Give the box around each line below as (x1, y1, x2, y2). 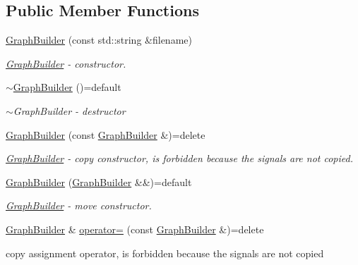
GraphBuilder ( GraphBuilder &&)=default (6, 174, 192, 189)
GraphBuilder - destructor (13, 103, 126, 118)
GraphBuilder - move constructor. (6, 198, 152, 213)
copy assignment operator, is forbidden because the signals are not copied (6, 245, 324, 260)
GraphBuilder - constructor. (6, 56, 126, 70)
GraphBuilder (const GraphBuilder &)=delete (6, 127, 205, 142)
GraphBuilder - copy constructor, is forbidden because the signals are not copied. (6, 151, 353, 166)
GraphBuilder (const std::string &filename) (6, 32, 192, 47)
